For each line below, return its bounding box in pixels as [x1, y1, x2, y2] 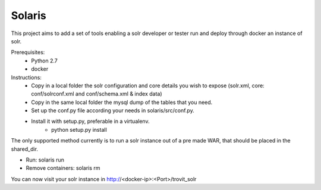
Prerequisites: [11, 49, 45, 56]
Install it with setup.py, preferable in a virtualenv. [31, 118, 150, 125]
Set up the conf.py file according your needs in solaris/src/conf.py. [31, 107, 194, 114]
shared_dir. [11, 145, 39, 153]
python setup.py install [51, 126, 107, 133]
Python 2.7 [31, 57, 58, 64]
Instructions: [11, 74, 42, 81]
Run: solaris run [26, 156, 65, 163]
